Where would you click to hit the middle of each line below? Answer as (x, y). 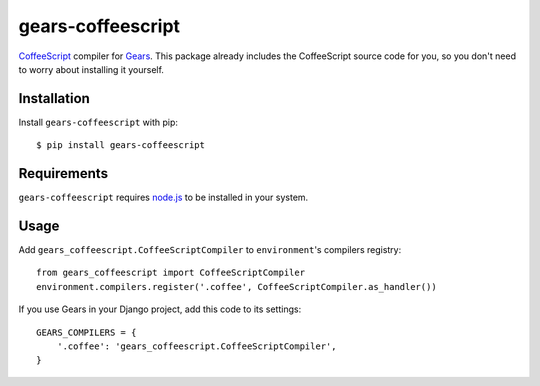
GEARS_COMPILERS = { (86, 332)
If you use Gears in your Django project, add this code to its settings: (160, 309)
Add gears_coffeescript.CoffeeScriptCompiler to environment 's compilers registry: (210, 250)
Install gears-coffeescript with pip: (98, 122)
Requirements (63, 173)
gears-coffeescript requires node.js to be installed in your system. (163, 197)
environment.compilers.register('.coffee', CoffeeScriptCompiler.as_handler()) (236, 286)
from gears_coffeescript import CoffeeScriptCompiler (170, 273)
